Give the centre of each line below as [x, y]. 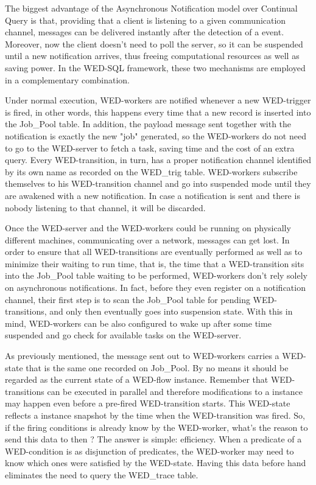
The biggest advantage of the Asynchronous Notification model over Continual [151, 8]
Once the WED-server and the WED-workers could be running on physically [148, 228]
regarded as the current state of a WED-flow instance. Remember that [137, 379]
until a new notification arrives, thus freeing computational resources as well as [152, 56]
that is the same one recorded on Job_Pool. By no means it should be [157, 367]
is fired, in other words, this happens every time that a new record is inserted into [158, 112]
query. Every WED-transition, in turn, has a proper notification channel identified [158, 160]
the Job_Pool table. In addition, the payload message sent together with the [148, 124]
